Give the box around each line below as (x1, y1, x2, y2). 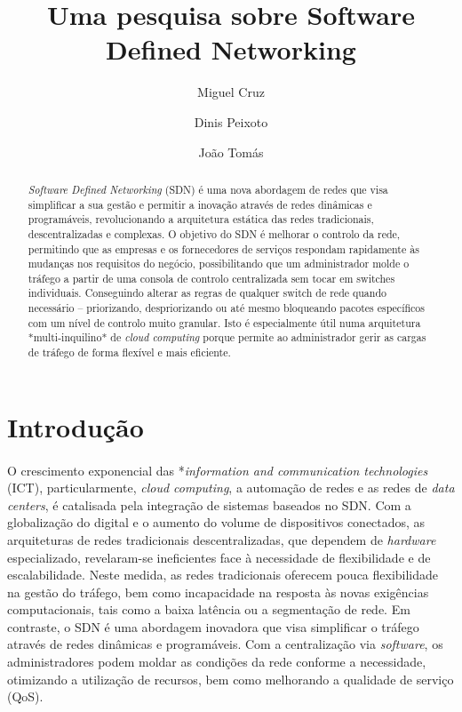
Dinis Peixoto (194, 112, 268, 131)
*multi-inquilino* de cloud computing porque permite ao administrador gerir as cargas (28, 330, 426, 345)
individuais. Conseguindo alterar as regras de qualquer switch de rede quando (28, 285, 386, 300)
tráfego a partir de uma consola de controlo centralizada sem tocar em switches (28, 270, 395, 285)
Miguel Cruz (197, 83, 265, 101)
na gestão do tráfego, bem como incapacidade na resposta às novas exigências (7, 582, 429, 601)
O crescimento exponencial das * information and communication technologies (7, 460, 428, 479)
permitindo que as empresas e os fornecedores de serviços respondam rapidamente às (28, 241, 419, 256)
